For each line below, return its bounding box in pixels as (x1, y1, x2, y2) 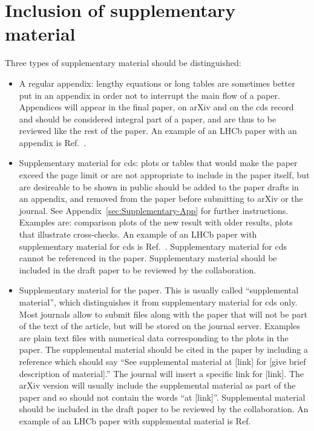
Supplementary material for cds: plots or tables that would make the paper (19, 156, 298, 169)
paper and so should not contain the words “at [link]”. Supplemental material (19, 390, 306, 403)
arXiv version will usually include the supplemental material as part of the (19, 379, 296, 392)
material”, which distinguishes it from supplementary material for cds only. (19, 296, 298, 308)
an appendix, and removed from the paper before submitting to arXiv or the (19, 192, 303, 205)
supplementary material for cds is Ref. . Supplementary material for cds (19, 239, 287, 252)
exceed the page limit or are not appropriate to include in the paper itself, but (19, 169, 310, 181)
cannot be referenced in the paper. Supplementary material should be (19, 252, 277, 264)
